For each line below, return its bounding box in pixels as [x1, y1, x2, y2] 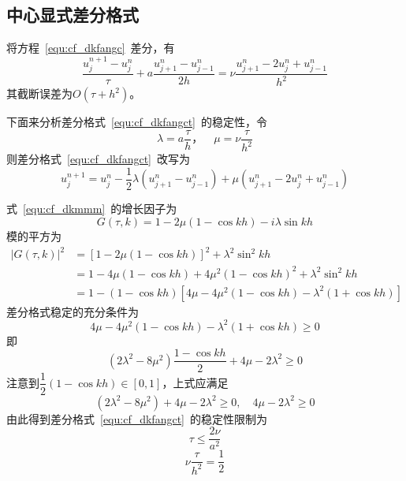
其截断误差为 [6, 85, 73, 102]
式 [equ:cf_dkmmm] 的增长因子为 [6, 200, 177, 217]
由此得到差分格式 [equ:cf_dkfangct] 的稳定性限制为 [6, 410, 267, 427]
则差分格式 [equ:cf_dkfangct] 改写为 [6, 151, 190, 167]
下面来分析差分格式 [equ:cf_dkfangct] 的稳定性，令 [6, 114, 267, 130]
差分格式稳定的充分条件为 [6, 303, 139, 319]
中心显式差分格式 [6, 2, 139, 27]
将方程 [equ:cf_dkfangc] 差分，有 [6, 39, 175, 56]
